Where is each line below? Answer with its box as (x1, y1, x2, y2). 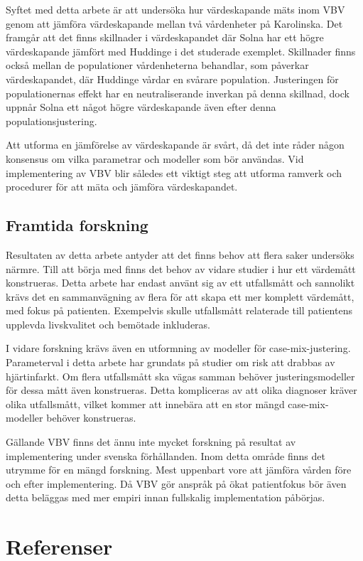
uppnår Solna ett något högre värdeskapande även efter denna (6, 100, 276, 114)
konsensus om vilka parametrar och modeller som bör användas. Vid (6, 151, 304, 166)
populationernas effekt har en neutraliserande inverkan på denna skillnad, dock (6, 85, 350, 100)
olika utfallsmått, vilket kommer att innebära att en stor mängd (6, 396, 285, 411)
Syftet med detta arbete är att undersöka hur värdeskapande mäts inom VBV (6, 2, 345, 16)
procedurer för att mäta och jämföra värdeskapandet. (6, 179, 238, 194)
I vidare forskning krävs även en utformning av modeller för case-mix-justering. (6, 341, 351, 356)
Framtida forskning (6, 214, 148, 236)
